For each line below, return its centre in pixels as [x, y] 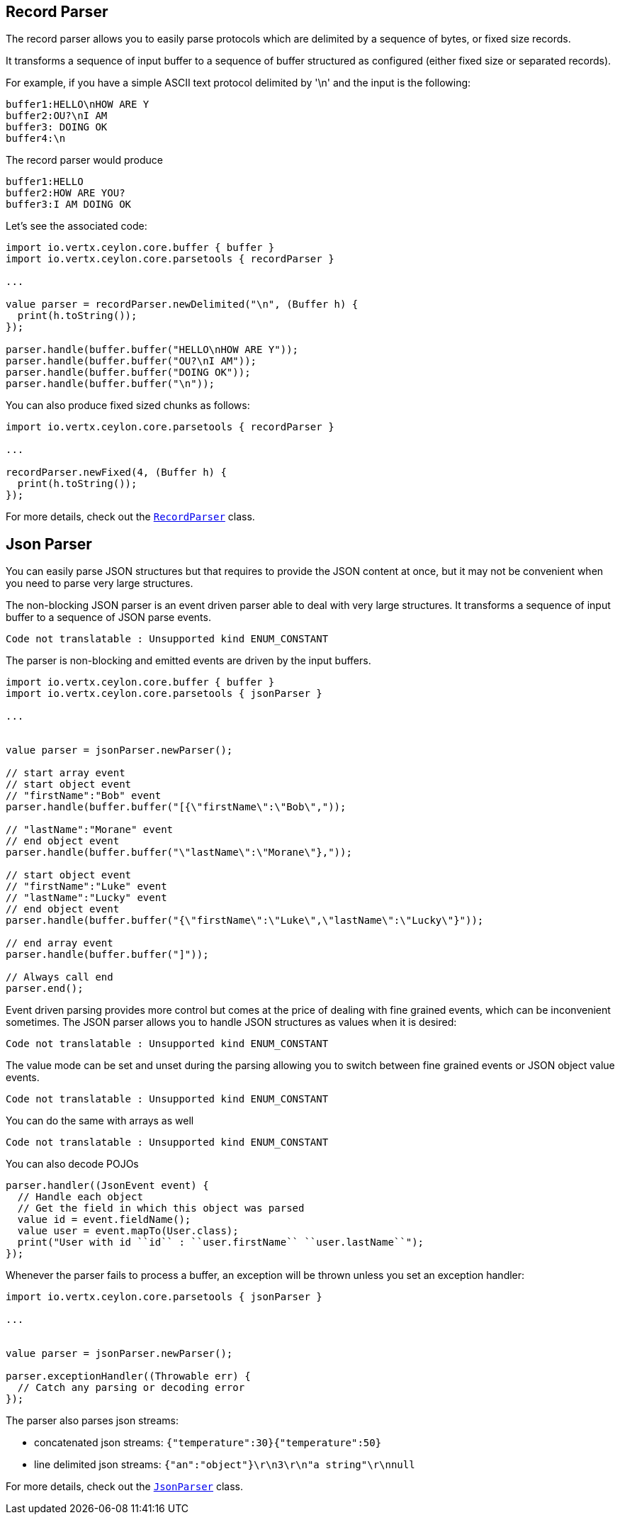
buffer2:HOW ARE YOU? [66, 193]
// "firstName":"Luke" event [86, 887]
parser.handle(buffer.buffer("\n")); [111, 384]
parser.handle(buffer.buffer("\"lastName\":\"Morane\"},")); [179, 853]
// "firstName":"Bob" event [84, 796]
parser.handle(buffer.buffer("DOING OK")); [128, 373]
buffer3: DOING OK [57, 127]
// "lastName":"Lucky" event [86, 898]
